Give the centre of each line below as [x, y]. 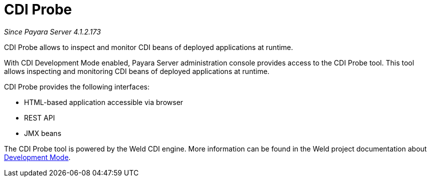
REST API [39, 117]
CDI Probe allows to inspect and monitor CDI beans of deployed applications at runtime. [149, 47]
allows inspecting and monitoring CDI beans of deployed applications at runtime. [137, 71]
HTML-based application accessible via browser [104, 102]
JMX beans [43, 133]
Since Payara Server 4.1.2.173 [52, 31]
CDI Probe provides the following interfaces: [77, 86]
